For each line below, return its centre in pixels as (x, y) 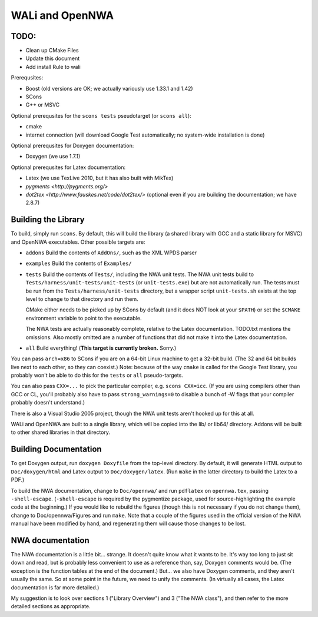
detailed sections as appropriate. (51, 606)
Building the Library (48, 220)
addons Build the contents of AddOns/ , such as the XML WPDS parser (111, 253)
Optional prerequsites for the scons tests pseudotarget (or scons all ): (101, 115)
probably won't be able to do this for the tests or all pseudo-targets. (97, 375)
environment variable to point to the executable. (84, 318)
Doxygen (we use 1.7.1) (53, 157)
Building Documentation (57, 450)
